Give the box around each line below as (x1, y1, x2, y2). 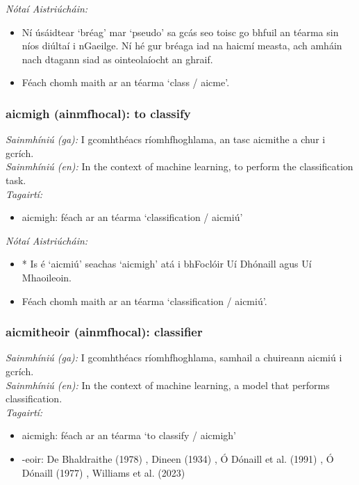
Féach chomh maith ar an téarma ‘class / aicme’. (22, 75, 230, 90)
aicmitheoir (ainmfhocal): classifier (6, 323, 203, 340)
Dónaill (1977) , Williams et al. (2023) (22, 465, 185, 479)
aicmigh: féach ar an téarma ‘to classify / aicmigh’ (22, 428, 237, 443)
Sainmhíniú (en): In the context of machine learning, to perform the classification (6, 159, 353, 174)
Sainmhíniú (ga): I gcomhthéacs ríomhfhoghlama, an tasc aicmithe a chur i (6, 132, 326, 147)
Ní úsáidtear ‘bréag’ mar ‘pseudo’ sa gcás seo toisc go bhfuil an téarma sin (22, 24, 339, 39)
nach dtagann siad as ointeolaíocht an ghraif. (22, 51, 213, 66)
